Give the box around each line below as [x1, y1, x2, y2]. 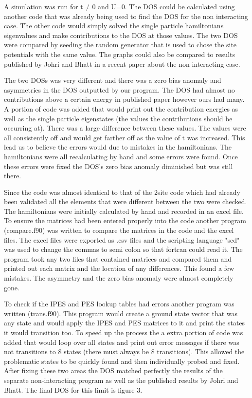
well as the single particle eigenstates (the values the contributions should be [4, 113, 233, 123]
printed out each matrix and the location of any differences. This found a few [4, 263, 234, 273]
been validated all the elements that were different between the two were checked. [4, 196, 247, 207]
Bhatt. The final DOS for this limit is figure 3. [4, 384, 143, 395]
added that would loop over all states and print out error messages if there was [4, 337, 239, 347]
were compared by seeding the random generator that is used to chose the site [4, 39, 237, 50]
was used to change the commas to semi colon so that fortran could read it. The [4, 244, 243, 254]
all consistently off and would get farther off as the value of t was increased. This [4, 132, 245, 142]
